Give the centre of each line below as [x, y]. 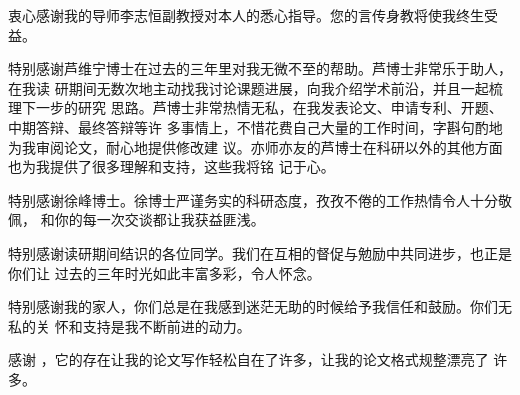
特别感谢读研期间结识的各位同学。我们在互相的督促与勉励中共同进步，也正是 [260, 252]
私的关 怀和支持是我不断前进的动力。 [129, 325]
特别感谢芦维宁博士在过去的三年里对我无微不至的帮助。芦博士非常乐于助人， [260, 68]
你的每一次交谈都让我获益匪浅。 [159, 219]
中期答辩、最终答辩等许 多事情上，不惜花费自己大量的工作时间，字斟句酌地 [255, 126]
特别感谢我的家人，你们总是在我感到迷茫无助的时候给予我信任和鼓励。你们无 [260, 306]
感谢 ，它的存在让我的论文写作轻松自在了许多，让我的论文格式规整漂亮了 [248, 359]
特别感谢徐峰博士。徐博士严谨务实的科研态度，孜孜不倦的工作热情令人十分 [253, 199]
